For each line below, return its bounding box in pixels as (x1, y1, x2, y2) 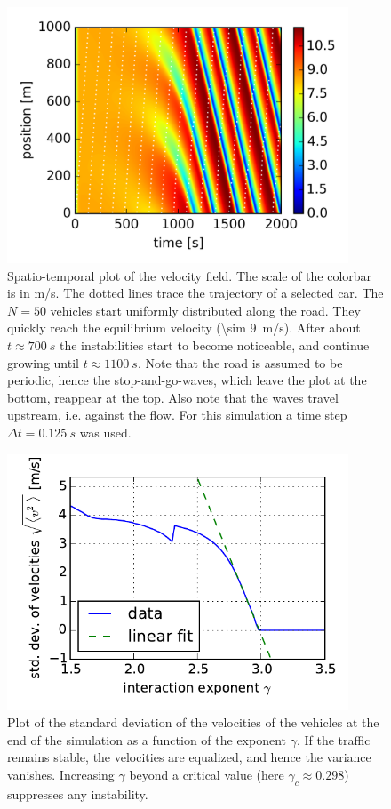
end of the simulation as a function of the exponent (7, 730, 287, 749)
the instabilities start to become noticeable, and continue (59, 335, 370, 354)
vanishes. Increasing (7, 765, 115, 783)
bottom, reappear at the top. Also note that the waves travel (7, 388, 339, 406)
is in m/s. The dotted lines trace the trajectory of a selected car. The (7, 284, 384, 302)
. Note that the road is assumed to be (137, 353, 343, 372)
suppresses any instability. (7, 784, 148, 803)
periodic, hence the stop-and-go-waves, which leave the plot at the (7, 371, 367, 389)
